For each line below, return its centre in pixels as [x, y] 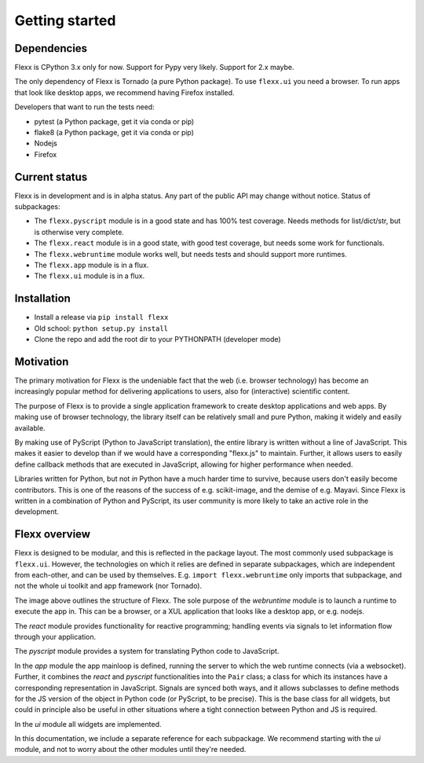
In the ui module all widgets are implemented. [88, 724]
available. [30, 427]
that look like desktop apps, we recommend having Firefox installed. [124, 92]
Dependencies [51, 48]
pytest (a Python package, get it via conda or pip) [114, 121]
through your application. [55, 636]
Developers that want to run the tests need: [84, 107]
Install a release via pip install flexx [101, 317]
